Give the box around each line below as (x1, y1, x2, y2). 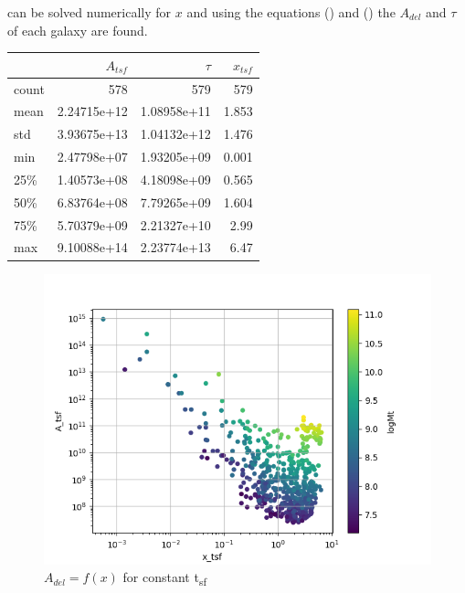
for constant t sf (122, 567, 207, 588)
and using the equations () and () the (186, 3, 396, 21)
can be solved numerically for (7, 3, 172, 21)
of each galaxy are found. (7, 20, 148, 39)
